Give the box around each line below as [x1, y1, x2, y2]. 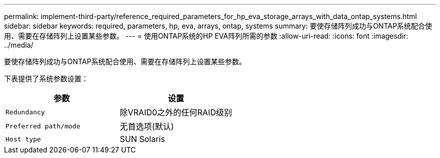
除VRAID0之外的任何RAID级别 [120, 107, 232, 117]
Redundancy [6, 108, 45, 116]
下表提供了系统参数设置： [4, 74, 88, 83]
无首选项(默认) [120, 121, 174, 131]
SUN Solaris [120, 134, 165, 144]
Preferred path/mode [6, 122, 80, 130]
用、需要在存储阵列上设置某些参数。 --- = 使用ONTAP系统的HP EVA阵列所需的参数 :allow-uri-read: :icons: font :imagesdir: [4, 32, 408, 40]
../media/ [4, 41, 34, 49]
